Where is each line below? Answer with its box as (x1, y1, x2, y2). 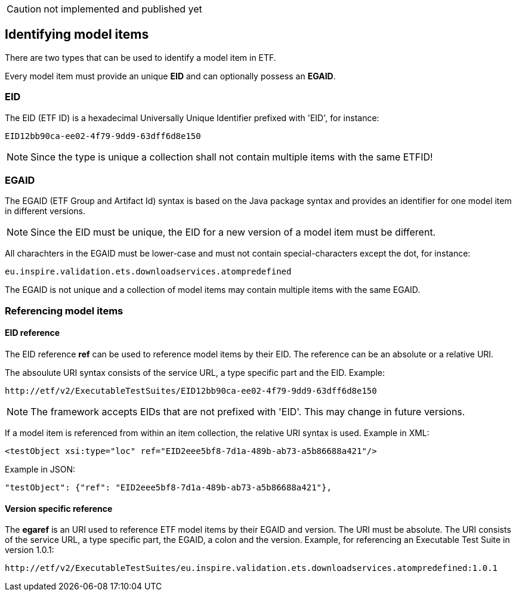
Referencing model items (5, 304, 123, 317)
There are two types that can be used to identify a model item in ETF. (5, 52, 276, 63)
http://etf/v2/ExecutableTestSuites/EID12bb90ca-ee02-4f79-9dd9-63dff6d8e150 (5, 385, 377, 396)
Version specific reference (5, 503, 113, 514)
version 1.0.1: (5, 545, 54, 555)
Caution (7, 3, 42, 15)
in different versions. (5, 206, 86, 217)
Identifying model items (5, 27, 149, 42)
